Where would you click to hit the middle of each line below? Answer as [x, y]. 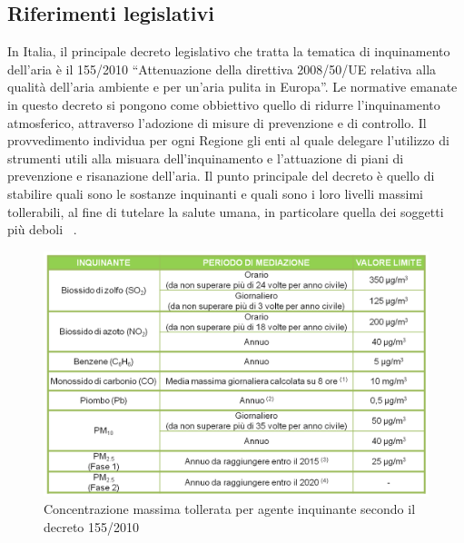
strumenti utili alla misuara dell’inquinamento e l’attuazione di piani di [206, 158]
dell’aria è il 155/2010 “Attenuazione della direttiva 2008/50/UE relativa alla [222, 69]
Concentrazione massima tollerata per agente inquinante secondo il [230, 509]
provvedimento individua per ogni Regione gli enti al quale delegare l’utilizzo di [228, 140]
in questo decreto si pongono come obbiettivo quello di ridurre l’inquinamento [224, 104]
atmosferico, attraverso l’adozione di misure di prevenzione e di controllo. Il [217, 122]
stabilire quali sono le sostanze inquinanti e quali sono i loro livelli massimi [215, 193]
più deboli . [42, 229]
